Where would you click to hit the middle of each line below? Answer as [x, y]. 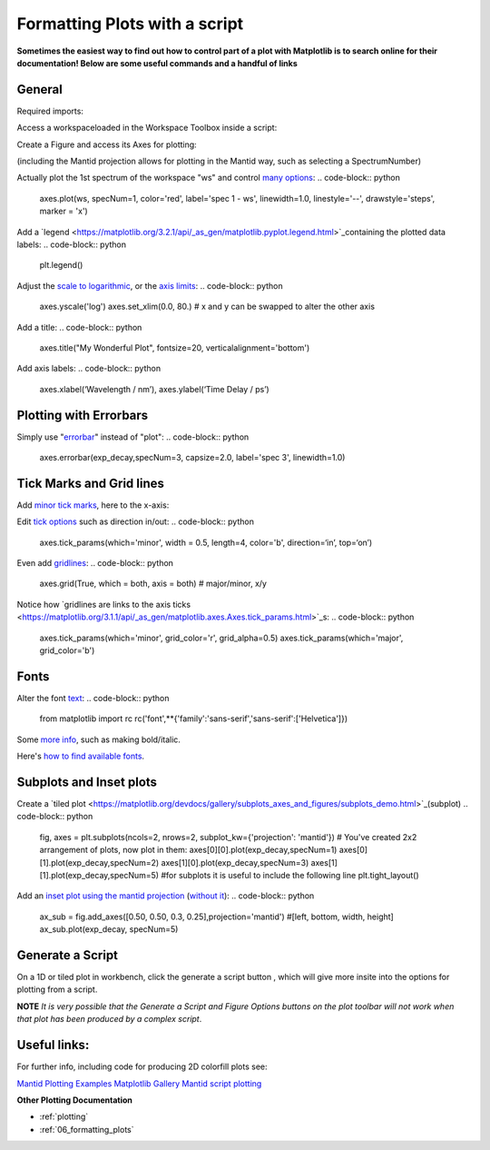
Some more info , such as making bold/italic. [99, 739]
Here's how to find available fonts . [81, 756]
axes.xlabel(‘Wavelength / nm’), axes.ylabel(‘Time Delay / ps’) [154, 389]
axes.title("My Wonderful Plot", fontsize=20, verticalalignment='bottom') [175, 347]
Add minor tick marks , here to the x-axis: [93, 505]
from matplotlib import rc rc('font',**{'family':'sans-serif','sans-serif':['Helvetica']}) [194, 719]
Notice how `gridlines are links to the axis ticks [103, 604]
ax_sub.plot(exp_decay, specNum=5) [109, 929]
